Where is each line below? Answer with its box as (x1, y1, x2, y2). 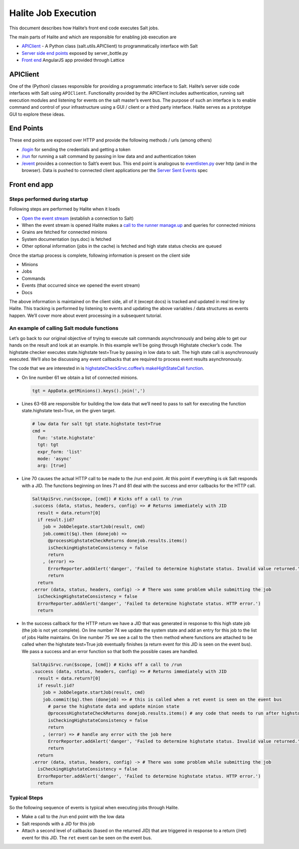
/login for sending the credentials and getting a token (21, 146, 131, 152)
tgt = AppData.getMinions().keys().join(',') (32, 388, 146, 393)
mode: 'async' (37, 456, 72, 462)
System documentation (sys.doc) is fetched (21, 236, 112, 242)
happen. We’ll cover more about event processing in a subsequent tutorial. (9, 312, 162, 319)
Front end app (9, 180, 54, 189)
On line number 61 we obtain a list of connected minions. (21, 374, 139, 380)
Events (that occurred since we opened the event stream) (21, 282, 140, 289)
